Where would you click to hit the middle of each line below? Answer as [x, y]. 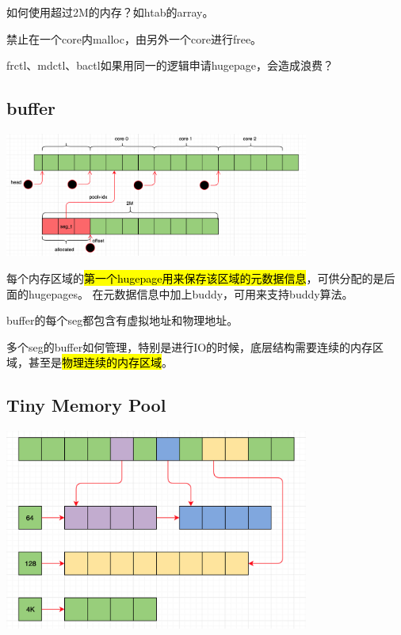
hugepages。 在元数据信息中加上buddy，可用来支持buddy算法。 [191, 293]
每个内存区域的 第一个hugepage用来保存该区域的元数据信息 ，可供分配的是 [195, 278]
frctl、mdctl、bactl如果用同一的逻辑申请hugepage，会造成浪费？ [170, 65]
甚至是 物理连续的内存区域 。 [100, 362]
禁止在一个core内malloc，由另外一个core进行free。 [134, 38]
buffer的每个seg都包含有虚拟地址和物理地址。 [122, 320]
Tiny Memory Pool [86, 405]
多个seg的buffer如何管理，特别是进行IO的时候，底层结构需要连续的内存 [190, 346]
